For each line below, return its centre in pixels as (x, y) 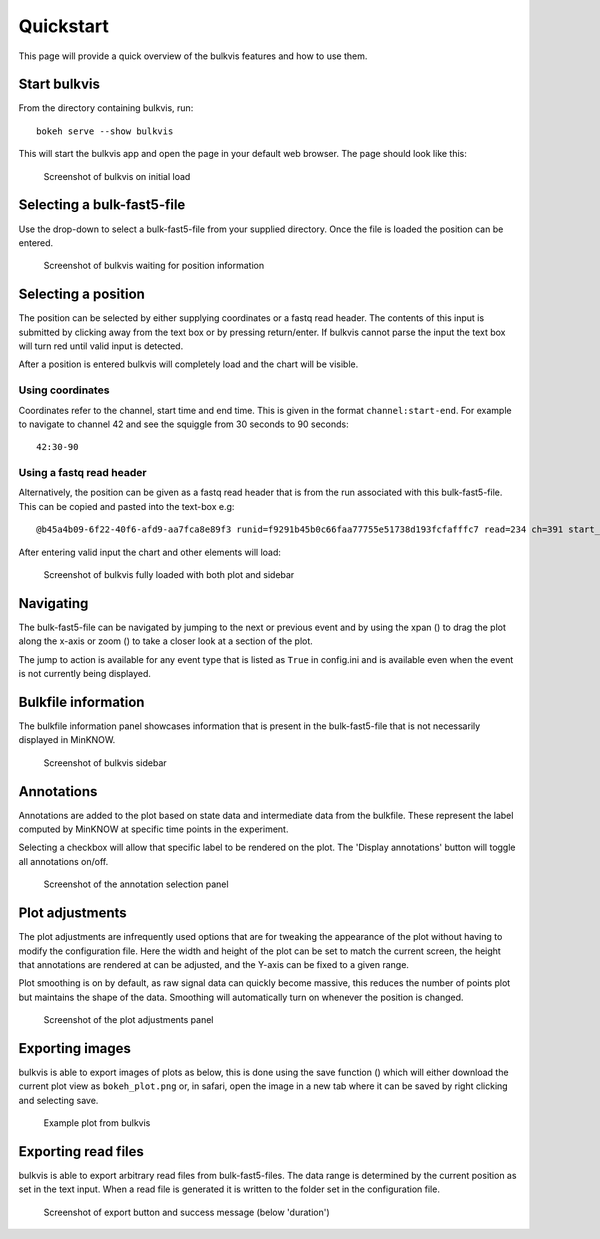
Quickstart (64, 26)
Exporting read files (81, 1151)
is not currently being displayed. (85, 674)
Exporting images (75, 1048)
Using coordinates (64, 390)
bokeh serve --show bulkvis (105, 131)
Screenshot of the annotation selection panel (136, 884)
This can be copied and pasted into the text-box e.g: (126, 506)
